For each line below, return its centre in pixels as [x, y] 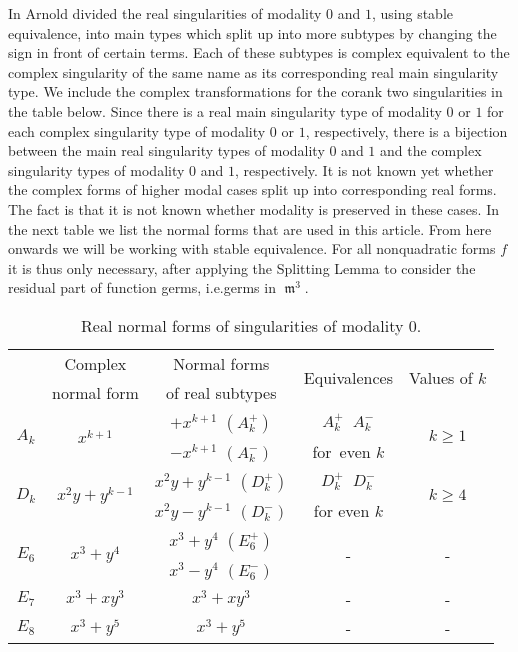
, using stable [412, 13]
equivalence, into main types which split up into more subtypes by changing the [252, 32]
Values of [440, 378]
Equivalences [348, 378]
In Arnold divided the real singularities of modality [165, 13]
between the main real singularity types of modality [166, 150]
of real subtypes [221, 392]
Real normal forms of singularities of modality [242, 325]
